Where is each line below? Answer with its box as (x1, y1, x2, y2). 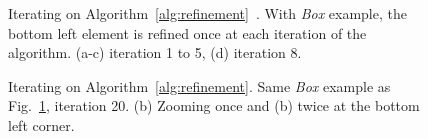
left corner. (8, 114, 75, 135)
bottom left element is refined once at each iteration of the (8, 22, 367, 43)
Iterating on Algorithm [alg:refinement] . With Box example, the (8, 3, 407, 23)
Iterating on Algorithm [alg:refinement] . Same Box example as (8, 75, 391, 96)
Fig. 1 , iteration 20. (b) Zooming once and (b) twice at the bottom (8, 95, 420, 116)
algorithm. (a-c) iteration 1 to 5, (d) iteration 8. (8, 42, 302, 63)
